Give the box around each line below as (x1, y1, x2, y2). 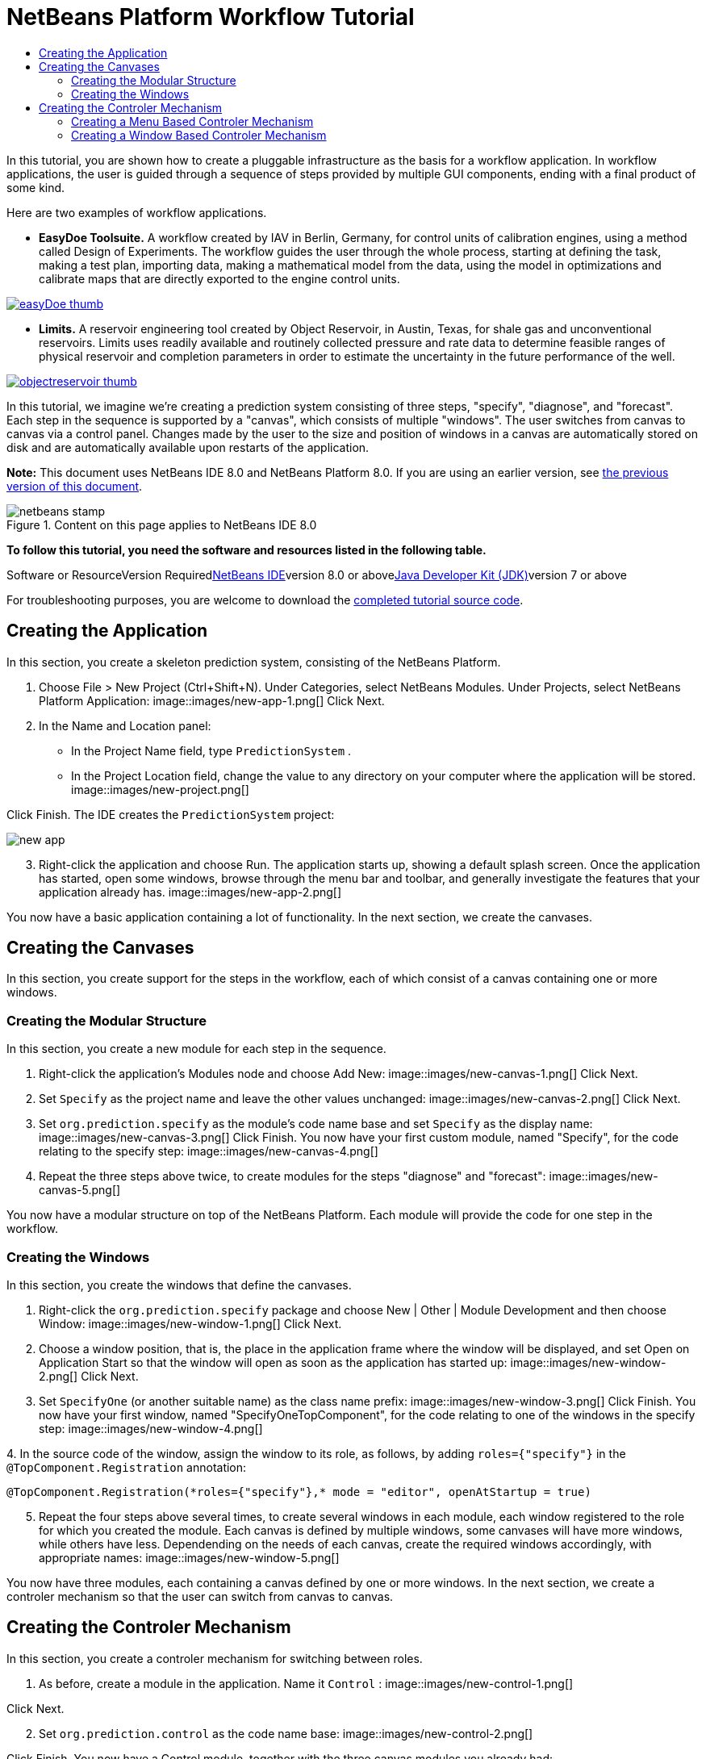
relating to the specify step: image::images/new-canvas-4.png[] (39, 1144, 378, 1159)
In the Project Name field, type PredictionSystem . (71, 743, 352, 758)
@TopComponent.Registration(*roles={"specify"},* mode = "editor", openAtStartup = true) (6, 1485, 591, 1498)
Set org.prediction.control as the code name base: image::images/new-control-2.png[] (39, 1726, 533, 1740)
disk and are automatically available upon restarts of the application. (6, 440, 370, 454)
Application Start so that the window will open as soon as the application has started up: (39, 1355, 508, 1369)
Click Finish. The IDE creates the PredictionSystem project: (6, 807, 335, 821)
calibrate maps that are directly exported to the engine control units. (39, 271, 400, 286)
